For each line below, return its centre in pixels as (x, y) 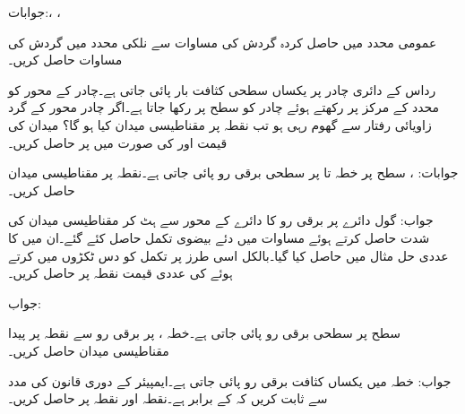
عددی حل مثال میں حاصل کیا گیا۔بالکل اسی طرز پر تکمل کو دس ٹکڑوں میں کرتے (228, 255)
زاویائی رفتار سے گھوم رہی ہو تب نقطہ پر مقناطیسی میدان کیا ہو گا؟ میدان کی (220, 124)
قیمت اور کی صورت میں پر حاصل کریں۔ (118, 142)
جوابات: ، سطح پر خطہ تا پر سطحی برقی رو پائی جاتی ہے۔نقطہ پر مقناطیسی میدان (233, 172)
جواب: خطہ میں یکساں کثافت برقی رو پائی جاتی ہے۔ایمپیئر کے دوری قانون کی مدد (230, 380)
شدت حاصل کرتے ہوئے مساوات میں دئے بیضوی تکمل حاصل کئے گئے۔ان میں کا (219, 237)
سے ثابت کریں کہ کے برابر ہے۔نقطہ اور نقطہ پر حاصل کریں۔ (168, 398)
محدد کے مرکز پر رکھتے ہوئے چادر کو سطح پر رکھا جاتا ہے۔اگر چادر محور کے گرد (224, 107)
